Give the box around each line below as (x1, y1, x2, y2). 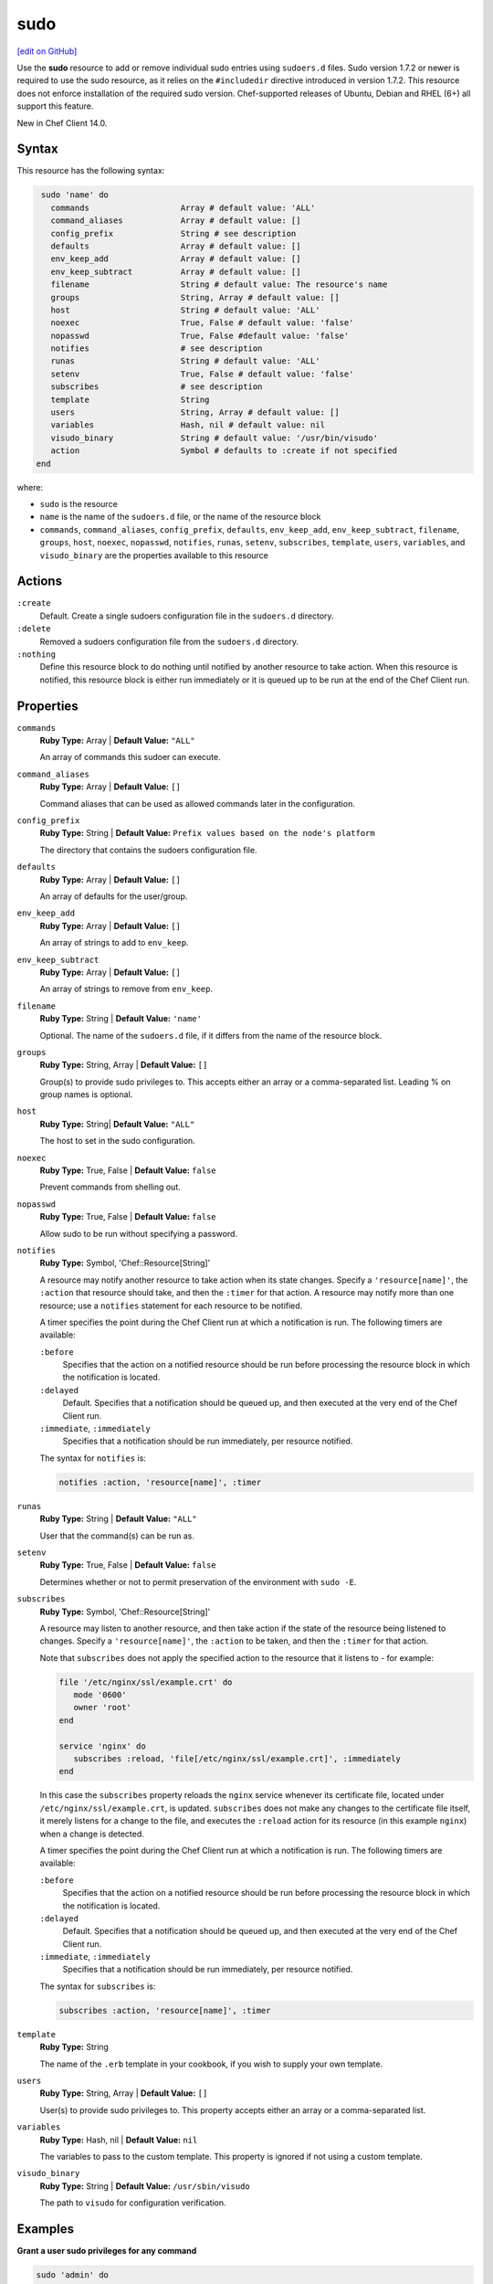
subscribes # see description (50, 382, 263, 392)
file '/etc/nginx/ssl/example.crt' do (58, 1676, 233, 1687)
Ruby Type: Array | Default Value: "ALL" (39, 735, 195, 746)
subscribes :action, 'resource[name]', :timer (58, 2005, 271, 2015)
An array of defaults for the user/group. (39, 891, 188, 902)
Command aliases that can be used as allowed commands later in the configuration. (39, 798, 355, 809)
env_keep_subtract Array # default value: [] (50, 266, 301, 277)
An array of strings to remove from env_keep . (39, 983, 214, 995)
